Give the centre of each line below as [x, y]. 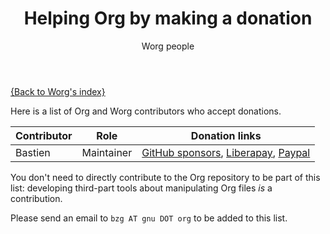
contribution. [36, 198]
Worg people [168, 46]
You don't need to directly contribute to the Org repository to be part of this [165, 177]
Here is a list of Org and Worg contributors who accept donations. [146, 111]
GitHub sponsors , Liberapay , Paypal [226, 152]
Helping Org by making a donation [168, 18]
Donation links [226, 135]
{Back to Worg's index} [58, 91]
